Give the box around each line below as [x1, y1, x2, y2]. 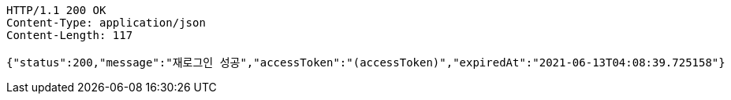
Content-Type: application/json [6, 16, 206, 29]
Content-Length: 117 [6, 29, 133, 41]
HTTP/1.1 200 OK [6, 4, 106, 16]
